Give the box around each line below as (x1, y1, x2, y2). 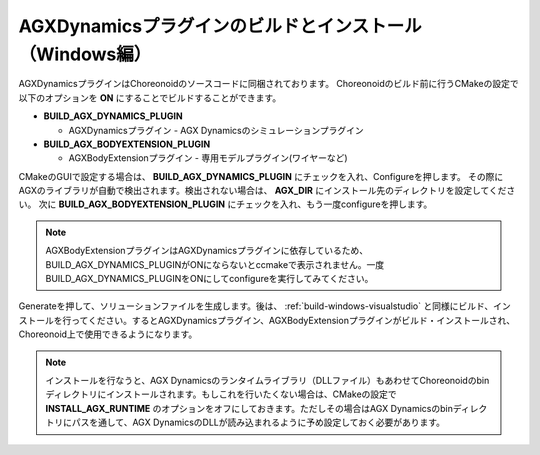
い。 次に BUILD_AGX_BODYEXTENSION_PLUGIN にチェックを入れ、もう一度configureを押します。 (18, 198, 433, 210)
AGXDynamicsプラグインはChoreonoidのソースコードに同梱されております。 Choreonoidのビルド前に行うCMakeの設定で (18, 78, 519, 90)
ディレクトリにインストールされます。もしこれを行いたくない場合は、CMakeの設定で (45, 388, 397, 400)
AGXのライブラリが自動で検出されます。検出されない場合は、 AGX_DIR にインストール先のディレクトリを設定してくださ (18, 185, 516, 197)
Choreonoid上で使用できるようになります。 (18, 328, 198, 340)
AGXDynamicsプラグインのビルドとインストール (18, 15, 422, 37)
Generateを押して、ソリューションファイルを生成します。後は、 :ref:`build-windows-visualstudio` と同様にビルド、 (18, 300, 494, 312)
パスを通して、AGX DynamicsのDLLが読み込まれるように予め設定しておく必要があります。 (71, 416, 445, 429)
